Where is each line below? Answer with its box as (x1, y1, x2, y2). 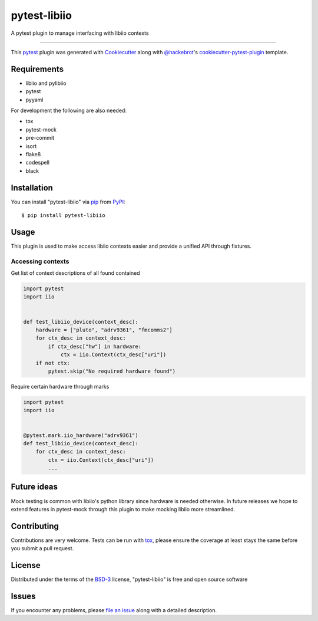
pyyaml (25, 96, 44, 103)
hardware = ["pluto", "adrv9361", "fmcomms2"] (35, 327, 173, 333)
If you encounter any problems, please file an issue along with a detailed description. (11, 607, 217, 614)
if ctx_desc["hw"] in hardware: (48, 343, 141, 350)
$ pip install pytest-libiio (21, 212, 105, 219)
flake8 (25, 150, 41, 157)
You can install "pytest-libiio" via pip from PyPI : (11, 198, 125, 205)
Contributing (11, 521, 59, 531)
